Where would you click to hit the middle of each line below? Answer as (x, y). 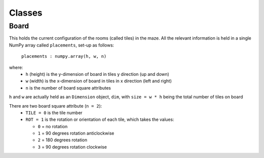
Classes (26, 13)
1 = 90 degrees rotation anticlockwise (76, 133)
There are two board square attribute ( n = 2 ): (55, 106)
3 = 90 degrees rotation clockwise (72, 147)
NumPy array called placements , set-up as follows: (62, 45)
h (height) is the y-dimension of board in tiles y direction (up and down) (98, 74)
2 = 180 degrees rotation (63, 140)
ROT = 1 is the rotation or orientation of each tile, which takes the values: (100, 119)
